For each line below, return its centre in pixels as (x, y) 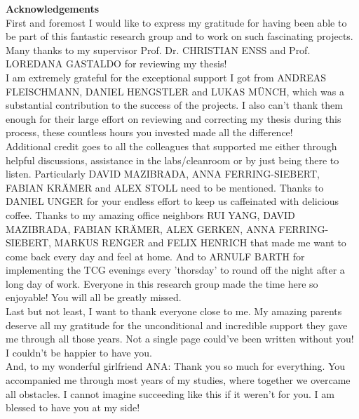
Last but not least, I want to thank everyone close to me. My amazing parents (174, 311)
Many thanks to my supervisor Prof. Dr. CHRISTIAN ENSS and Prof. (158, 49)
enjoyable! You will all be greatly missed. (94, 297)
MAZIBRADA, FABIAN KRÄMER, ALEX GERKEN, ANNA (141, 228)
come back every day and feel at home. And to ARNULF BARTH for (155, 256)
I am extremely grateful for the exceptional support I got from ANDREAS (166, 77)
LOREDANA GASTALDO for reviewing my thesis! (116, 64)
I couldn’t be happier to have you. (79, 352)
